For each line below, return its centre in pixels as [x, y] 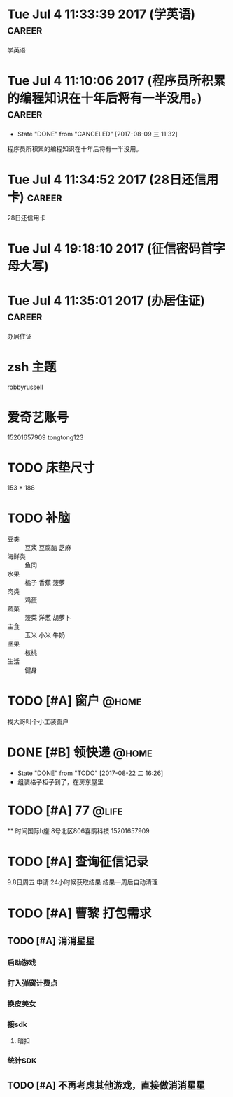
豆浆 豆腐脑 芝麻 [48, 547]
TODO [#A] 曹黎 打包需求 [79, 913]
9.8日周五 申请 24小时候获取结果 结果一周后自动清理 [83, 882]
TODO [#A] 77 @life [65, 811]
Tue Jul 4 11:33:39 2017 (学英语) [101, 14]
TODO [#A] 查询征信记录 [78, 862]
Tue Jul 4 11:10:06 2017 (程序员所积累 [116, 81]
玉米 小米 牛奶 [45, 635]
